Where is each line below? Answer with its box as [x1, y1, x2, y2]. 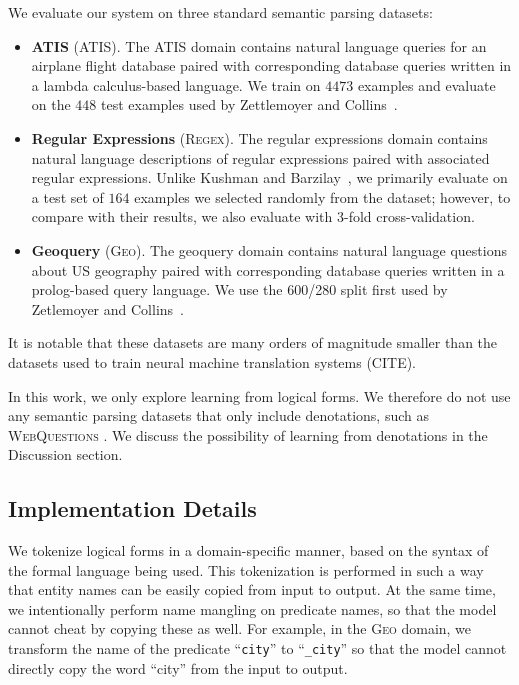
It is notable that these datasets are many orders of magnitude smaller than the [8, 332, 498, 353]
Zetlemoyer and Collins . [31, 298, 184, 319]
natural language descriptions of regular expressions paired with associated [31, 147, 490, 168]
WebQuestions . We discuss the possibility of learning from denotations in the [8, 424, 488, 445]
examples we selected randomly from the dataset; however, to [134, 186, 511, 207]
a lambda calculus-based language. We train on [31, 74, 321, 95]
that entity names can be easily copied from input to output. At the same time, [8, 579, 496, 600]
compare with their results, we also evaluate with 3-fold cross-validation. [31, 206, 475, 227]
